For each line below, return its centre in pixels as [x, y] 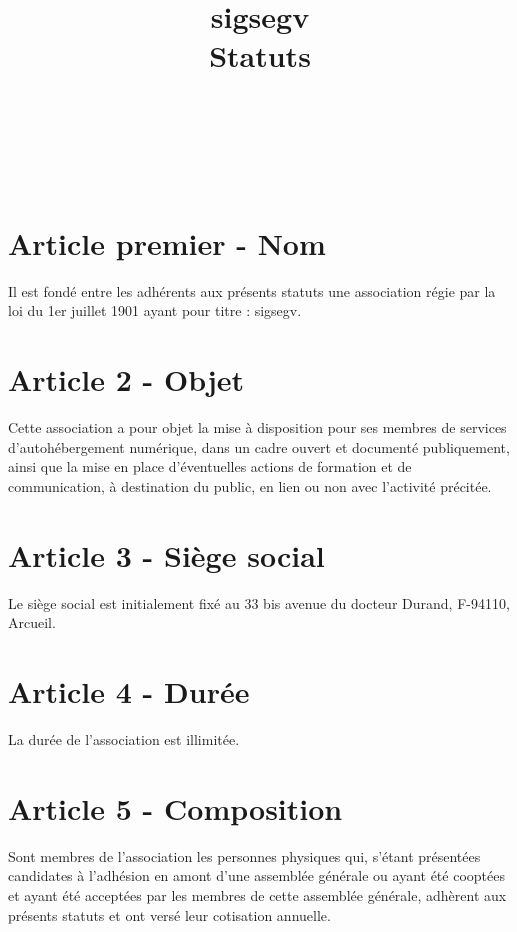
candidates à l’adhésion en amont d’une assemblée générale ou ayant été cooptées [256, 875]
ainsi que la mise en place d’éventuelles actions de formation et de [210, 466]
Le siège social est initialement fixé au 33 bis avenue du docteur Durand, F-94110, [259, 602]
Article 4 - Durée [129, 691]
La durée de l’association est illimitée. [124, 739]
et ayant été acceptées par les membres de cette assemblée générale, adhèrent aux [257, 894]
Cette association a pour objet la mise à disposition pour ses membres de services [257, 427]
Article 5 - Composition [175, 807]
